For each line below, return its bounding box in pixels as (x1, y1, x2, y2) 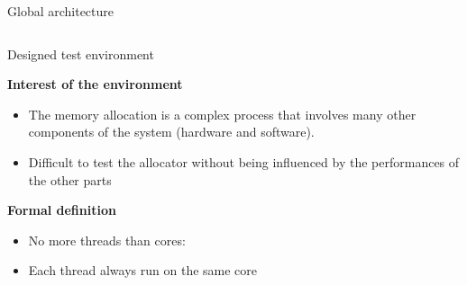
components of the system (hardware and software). (28, 122, 315, 141)
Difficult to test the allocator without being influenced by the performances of (28, 152, 460, 171)
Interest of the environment (7, 75, 183, 94)
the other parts (28, 170, 112, 189)
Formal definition (7, 200, 116, 219)
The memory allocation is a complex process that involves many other (28, 104, 417, 123)
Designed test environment (7, 44, 154, 63)
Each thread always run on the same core (28, 261, 258, 280)
